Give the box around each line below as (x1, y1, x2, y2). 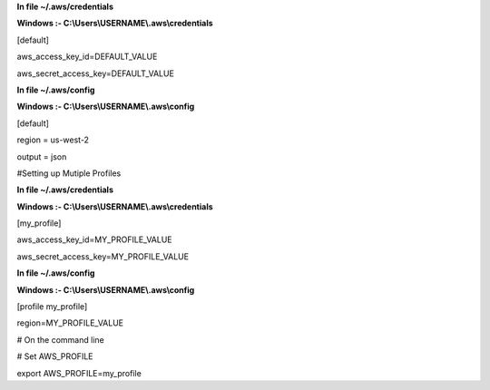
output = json (16, 151, 67, 162)
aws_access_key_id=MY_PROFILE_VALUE (16, 234, 172, 245)
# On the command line (16, 334, 104, 345)
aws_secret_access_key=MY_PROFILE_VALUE (16, 250, 190, 262)
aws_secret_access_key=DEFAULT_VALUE (16, 68, 174, 79)
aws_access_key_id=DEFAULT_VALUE (16, 51, 158, 63)
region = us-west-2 (16, 134, 90, 145)
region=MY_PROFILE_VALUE (16, 317, 124, 328)
